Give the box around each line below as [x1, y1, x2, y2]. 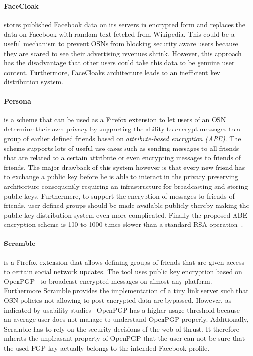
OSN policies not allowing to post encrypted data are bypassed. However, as [4, 295, 232, 305]
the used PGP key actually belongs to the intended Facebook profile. [4, 343, 210, 353]
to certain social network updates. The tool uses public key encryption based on [4, 266, 242, 277]
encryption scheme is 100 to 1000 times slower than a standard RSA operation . [4, 219, 243, 229]
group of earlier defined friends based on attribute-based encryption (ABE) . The [4, 133, 241, 143]
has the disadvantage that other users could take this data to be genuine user [4, 57, 235, 68]
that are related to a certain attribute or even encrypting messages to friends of [4, 152, 241, 163]
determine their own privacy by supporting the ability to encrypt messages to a [4, 124, 241, 134]
